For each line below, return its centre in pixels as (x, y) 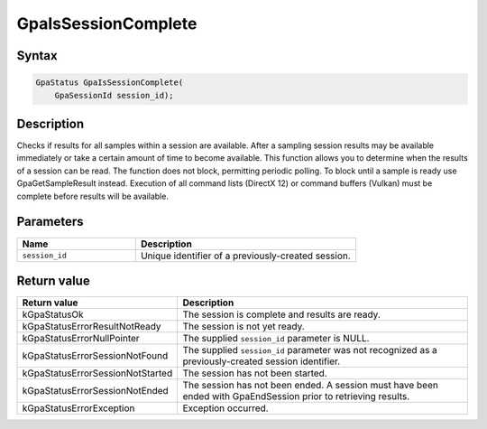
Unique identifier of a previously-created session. (245, 256)
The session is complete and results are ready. (281, 314)
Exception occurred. (226, 408)
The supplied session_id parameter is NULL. (276, 339)
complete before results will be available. (92, 196)
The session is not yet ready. (244, 327)
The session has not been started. (255, 373)
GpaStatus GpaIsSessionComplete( (110, 83)
